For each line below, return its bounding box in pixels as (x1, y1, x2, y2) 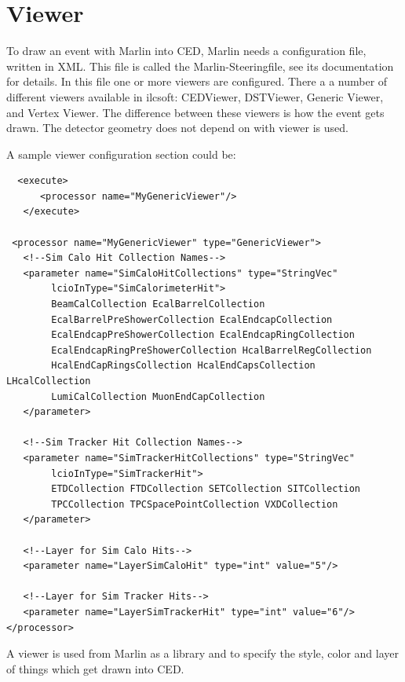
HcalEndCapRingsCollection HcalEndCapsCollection (51, 360, 316, 372)
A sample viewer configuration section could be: (6, 145, 236, 162)
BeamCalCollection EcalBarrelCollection (51, 299, 265, 310)
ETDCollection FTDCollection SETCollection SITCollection (51, 483, 361, 495)
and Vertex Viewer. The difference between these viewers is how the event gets (6, 104, 385, 120)
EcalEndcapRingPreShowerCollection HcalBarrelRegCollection (51, 344, 372, 356)
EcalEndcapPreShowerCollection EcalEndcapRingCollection (51, 329, 355, 341)
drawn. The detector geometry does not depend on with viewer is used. (6, 119, 348, 136)
